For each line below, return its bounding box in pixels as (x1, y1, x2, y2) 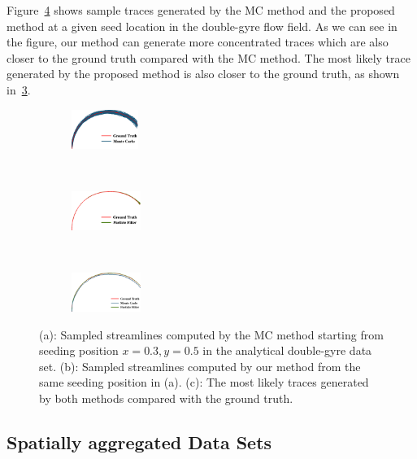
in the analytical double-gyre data (202, 342, 372, 359)
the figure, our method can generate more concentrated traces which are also (7, 33, 389, 50)
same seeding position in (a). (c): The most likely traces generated (39, 374, 369, 391)
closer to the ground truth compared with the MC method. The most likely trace (7, 49, 410, 66)
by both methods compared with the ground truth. (39, 389, 293, 406)
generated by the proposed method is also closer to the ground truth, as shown (7, 65, 400, 82)
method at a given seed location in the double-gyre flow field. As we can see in (7, 17, 397, 34)
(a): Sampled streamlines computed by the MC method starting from (39, 326, 384, 343)
